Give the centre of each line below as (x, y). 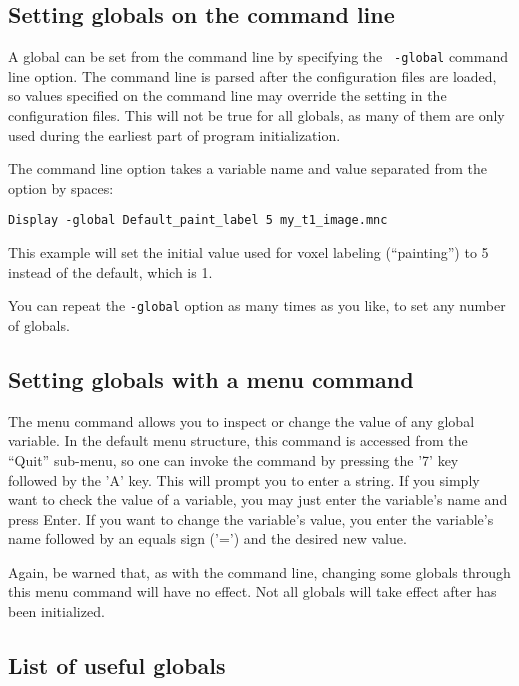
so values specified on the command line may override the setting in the (227, 95)
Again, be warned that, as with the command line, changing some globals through (259, 571)
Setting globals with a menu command (211, 378)
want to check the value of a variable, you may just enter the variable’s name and (258, 499)
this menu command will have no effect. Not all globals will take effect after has (252, 591)
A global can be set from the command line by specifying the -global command (258, 56)
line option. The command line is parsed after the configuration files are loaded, (252, 75)
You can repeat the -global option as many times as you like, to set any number (257, 305)
